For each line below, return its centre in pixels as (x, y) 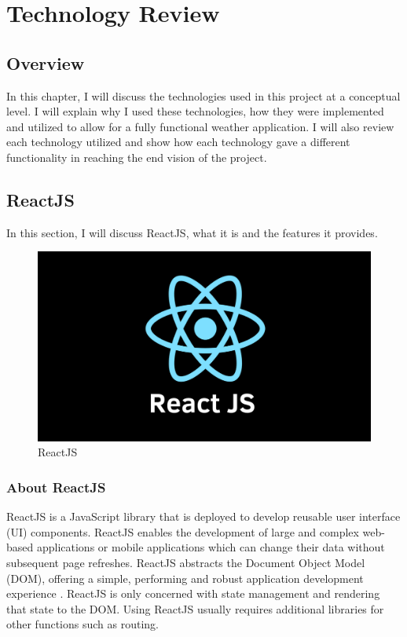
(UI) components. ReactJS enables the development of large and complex (183, 531)
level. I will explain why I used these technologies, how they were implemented (195, 111)
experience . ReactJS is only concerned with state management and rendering (193, 593)
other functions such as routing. (82, 624)
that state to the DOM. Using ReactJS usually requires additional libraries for (195, 608)
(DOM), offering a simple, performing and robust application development (185, 578)
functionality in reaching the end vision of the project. (137, 157)
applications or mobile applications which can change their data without (211, 547)
